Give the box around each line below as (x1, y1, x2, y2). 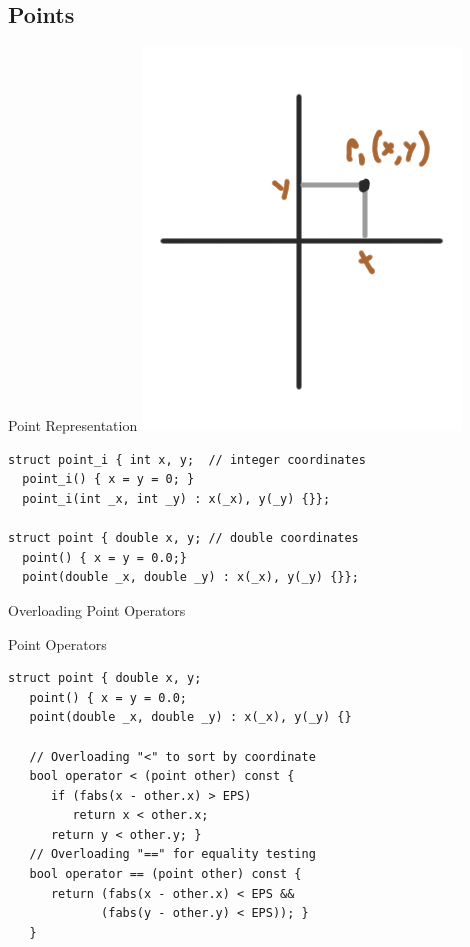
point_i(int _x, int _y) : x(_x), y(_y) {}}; (22, 491, 331, 506)
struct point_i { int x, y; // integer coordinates (8, 452, 366, 467)
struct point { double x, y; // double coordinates (8, 531, 359, 546)
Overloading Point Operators (8, 599, 186, 620)
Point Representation (8, 415, 138, 436)
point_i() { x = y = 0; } (22, 472, 195, 487)
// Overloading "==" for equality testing (29, 847, 316, 862)
